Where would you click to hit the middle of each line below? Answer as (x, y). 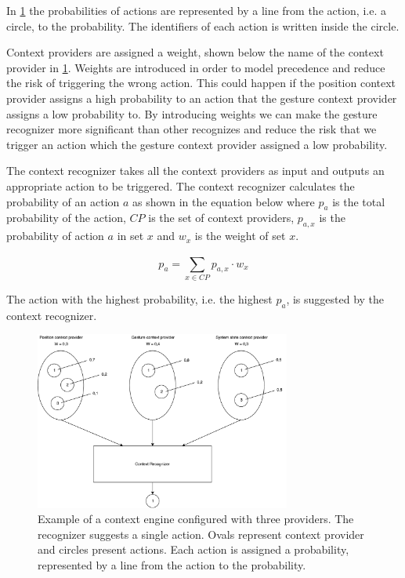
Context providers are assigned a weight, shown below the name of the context (195, 52)
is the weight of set (240, 236)
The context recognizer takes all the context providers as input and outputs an (195, 171)
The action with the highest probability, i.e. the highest (139, 298)
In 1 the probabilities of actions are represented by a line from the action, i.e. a (196, 10)
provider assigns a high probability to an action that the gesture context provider (202, 98)
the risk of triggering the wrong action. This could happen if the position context (201, 83)
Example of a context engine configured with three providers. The (196, 519)
